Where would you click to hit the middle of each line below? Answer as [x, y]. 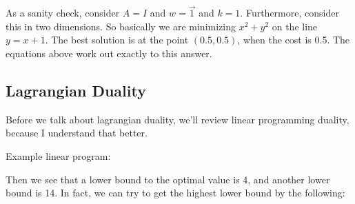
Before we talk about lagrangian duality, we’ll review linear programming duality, [177, 119]
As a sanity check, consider [63, 13]
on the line [295, 26]
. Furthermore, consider [290, 13]
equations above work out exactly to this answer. [109, 53]
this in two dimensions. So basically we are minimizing [121, 26]
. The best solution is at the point [117, 40]
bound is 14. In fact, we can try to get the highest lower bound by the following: [175, 193]
